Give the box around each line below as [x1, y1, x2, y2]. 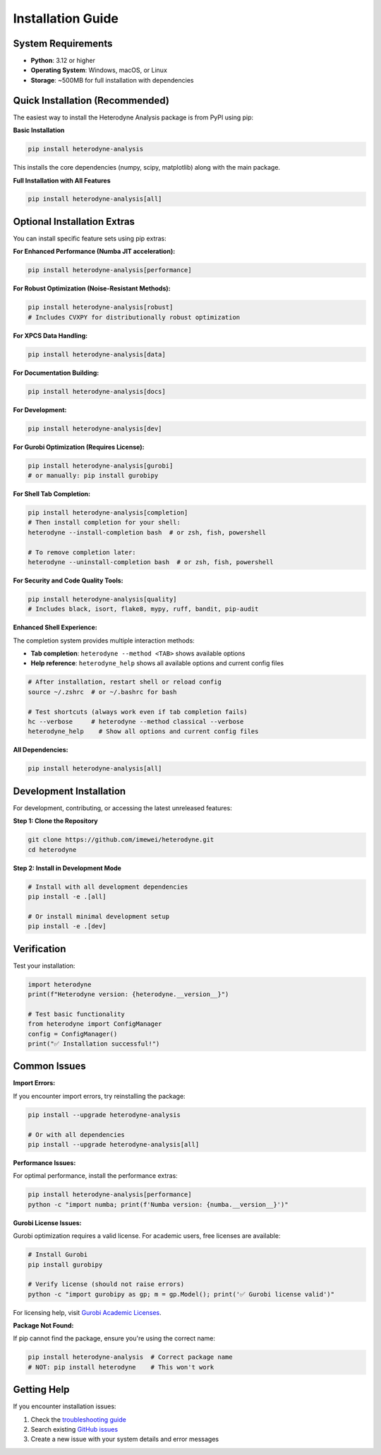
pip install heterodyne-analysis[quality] [28, 595, 177, 603]
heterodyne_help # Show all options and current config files [28, 727, 259, 735]
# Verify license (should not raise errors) [28, 1280, 185, 1288]
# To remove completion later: [28, 548, 137, 556]
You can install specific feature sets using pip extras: [13, 234, 167, 242]
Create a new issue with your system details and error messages [30, 1435, 219, 1444]
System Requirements [13, 37, 113, 49]
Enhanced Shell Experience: [13, 623, 98, 632]
